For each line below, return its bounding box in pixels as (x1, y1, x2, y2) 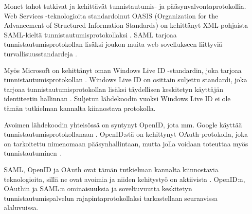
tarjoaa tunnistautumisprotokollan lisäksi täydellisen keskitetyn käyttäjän (4, 84, 223, 94)
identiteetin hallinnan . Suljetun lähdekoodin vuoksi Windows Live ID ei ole (4, 93, 231, 104)
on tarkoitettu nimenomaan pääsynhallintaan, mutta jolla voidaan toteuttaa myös (4, 138, 248, 148)
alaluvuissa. (4, 202, 38, 213)
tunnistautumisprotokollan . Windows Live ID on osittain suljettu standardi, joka (4, 74, 247, 85)
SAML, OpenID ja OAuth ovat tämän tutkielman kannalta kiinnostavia (4, 164, 218, 174)
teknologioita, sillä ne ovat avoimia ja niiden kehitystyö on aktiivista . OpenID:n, (4, 174, 245, 184)
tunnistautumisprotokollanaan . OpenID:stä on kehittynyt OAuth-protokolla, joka (4, 129, 248, 139)
